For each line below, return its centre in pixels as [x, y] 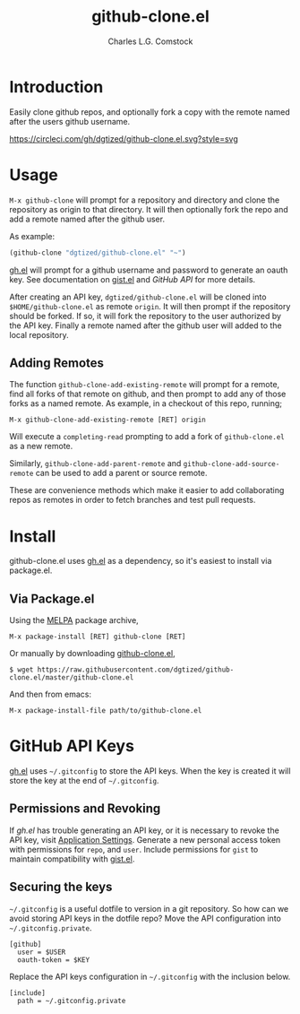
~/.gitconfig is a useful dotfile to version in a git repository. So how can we [149, 908]
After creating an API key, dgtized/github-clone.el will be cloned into [138, 297]
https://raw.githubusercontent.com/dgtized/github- [136, 670]
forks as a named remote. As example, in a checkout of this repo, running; [146, 403]
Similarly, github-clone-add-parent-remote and [95, 464]
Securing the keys [61, 887]
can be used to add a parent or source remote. [121, 473]
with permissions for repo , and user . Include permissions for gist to [134, 849]
